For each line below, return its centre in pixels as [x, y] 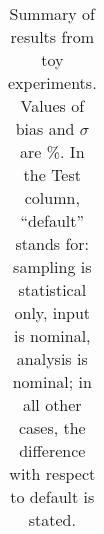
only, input [52, 312]
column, [52, 197]
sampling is [52, 266]
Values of [52, 105]
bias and [45, 128]
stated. [52, 519]
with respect [52, 473]
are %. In [52, 151]
